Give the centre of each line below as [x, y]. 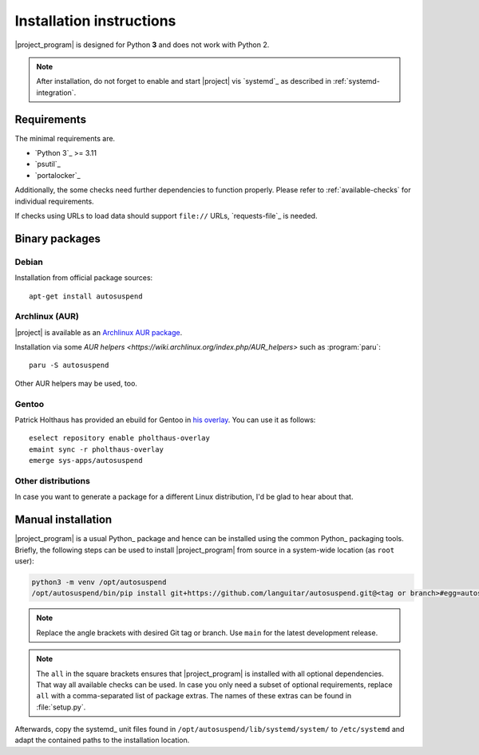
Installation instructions [95, 21]
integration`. [56, 93]
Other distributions [53, 480]
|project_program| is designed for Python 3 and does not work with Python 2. [142, 45]
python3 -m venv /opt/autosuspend [99, 582]
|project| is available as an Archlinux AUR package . [99, 332]
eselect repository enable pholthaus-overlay [120, 438]
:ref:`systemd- [356, 81]
